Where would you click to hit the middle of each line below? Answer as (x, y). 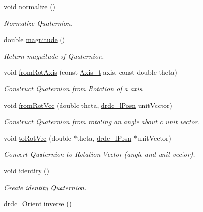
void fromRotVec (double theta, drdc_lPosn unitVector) (88, 105)
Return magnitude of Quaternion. (54, 55)
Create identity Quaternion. (45, 187)
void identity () (27, 170)
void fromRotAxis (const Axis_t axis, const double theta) (91, 72)
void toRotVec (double (38, 138)
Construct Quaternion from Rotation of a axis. (74, 88)
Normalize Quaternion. (39, 23)
